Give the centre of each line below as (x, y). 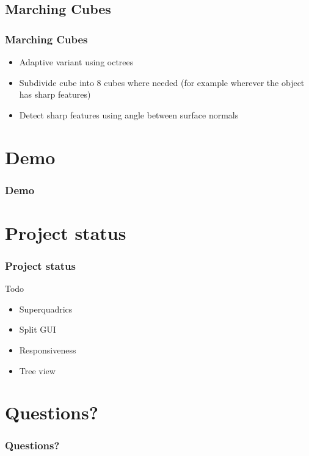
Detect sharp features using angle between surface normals (129, 114)
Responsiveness (48, 349)
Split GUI (38, 329)
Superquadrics (46, 309)
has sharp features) (55, 94)
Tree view (37, 370)
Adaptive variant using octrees (76, 62)
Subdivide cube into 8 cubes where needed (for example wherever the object (162, 82)
